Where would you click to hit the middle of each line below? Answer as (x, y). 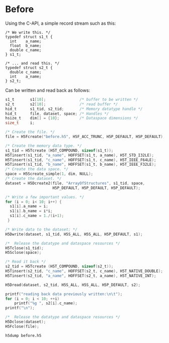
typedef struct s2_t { (29, 67)
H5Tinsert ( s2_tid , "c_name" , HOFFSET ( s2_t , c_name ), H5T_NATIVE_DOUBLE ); (84, 271)
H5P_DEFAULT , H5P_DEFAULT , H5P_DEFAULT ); (97, 188)
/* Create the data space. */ (37, 169)
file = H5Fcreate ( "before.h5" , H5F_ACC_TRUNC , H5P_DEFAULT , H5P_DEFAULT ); (85, 137)
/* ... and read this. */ (32, 63)
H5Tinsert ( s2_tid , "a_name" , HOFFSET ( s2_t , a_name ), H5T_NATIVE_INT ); (81, 276)
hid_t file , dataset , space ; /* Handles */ (57, 114)
